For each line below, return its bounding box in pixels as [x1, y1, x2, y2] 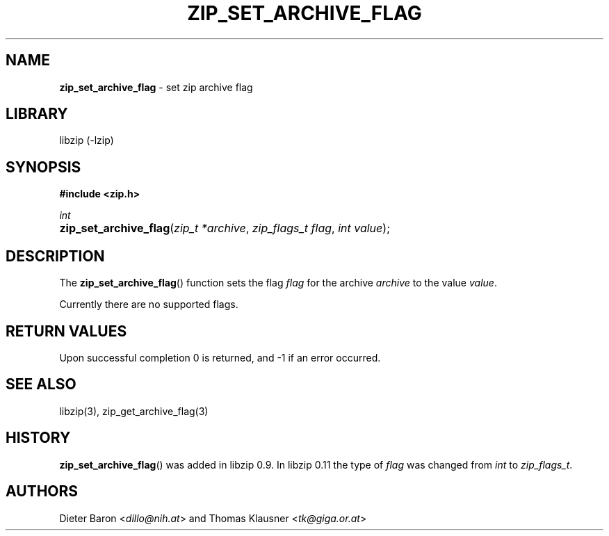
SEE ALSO [6, 375, 76, 393]
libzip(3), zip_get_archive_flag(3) [59, 405, 209, 417]
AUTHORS [6, 482, 79, 501]
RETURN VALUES [6, 322, 127, 340]
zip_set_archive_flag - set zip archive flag [59, 81, 253, 93]
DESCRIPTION [6, 247, 105, 265]
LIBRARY [6, 105, 68, 123]
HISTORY [6, 429, 71, 447]
